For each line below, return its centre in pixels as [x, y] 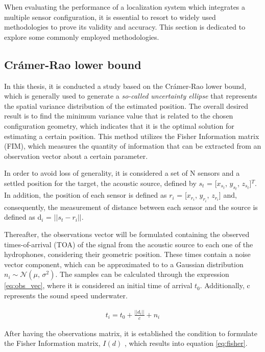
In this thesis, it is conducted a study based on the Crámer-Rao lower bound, [125, 86]
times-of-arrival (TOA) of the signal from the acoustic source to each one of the [129, 244]
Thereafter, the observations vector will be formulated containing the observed [127, 234]
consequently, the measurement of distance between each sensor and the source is [131, 207]
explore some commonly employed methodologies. [82, 37]
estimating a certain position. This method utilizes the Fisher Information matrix [132, 136]
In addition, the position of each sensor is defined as [86, 195]
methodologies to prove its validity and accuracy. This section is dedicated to [125, 27]
